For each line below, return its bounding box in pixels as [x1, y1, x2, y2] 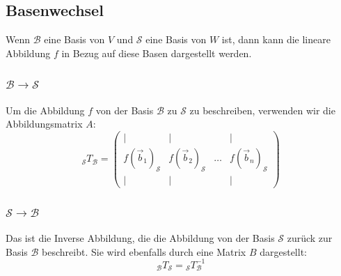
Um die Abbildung [6, 102, 85, 117]
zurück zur [287, 230, 333, 245]
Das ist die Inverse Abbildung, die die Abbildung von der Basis [6, 230, 275, 245]
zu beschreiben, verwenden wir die [189, 102, 335, 117]
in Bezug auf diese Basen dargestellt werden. [61, 45, 252, 60]
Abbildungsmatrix [6, 116, 83, 131]
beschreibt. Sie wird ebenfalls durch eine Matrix [42, 244, 246, 259]
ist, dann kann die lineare [221, 32, 331, 47]
